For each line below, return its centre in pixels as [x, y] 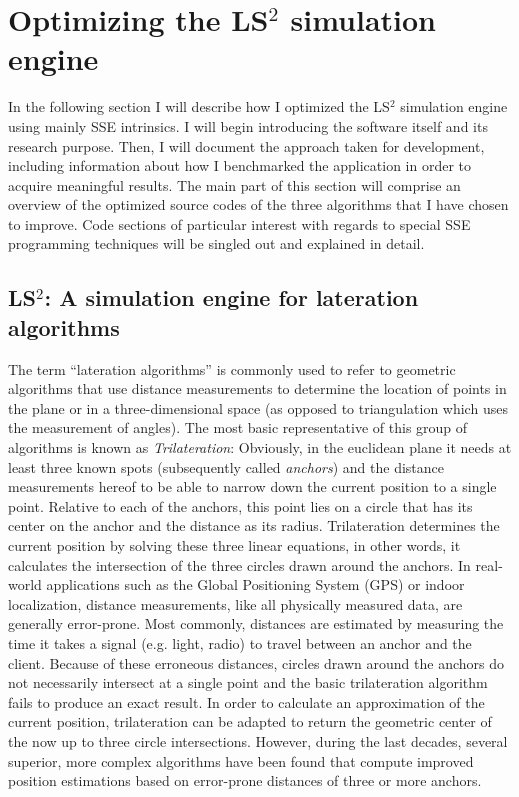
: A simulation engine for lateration [231, 297]
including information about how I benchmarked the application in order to [240, 165]
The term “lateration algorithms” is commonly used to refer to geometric [232, 368]
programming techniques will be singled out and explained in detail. [216, 243]
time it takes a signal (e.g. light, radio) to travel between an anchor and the [240, 642]
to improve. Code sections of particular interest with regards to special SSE [239, 223]
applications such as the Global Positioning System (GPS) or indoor [255, 584]
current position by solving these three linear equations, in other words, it [234, 545]
